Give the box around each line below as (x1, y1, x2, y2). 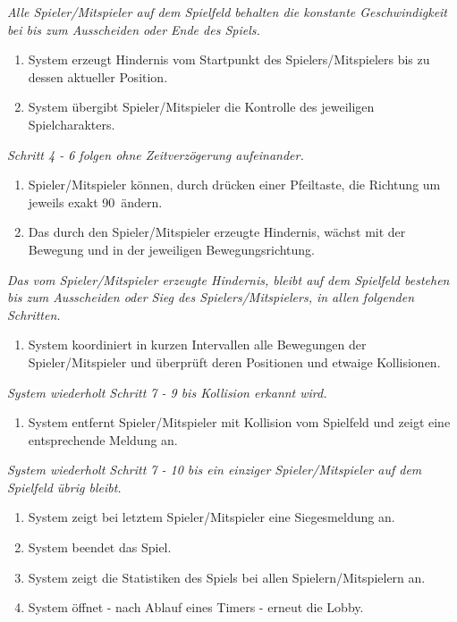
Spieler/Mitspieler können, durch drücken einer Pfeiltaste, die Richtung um (28, 175, 441, 194)
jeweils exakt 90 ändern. (28, 192, 163, 211)
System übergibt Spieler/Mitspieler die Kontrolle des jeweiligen (28, 97, 375, 116)
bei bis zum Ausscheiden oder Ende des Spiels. (7, 20, 260, 38)
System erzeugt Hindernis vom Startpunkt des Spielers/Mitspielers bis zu (28, 50, 430, 69)
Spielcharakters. (28, 114, 115, 133)
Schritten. (7, 305, 61, 324)
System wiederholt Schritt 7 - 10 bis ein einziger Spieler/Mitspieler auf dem (7, 460, 422, 479)
